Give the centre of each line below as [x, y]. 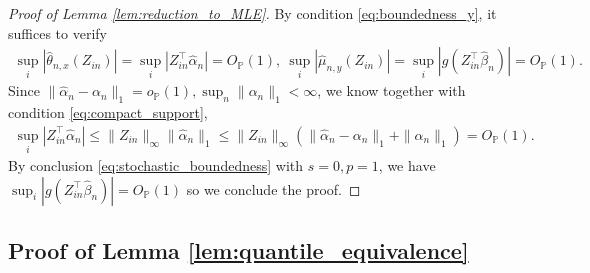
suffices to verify [57, 32]
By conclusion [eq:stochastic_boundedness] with [156, 165]
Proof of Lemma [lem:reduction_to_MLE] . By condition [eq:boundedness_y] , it [252, 13]
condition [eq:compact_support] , [108, 112]
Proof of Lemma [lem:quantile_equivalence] [238, 250]
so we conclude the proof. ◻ [273, 188]
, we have [407, 165]
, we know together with [391, 90]
